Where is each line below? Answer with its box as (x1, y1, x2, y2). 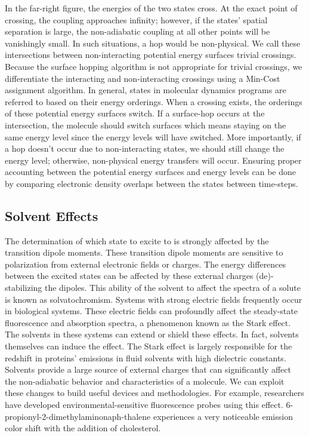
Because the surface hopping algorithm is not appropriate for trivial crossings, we (5, 60, 302, 72)
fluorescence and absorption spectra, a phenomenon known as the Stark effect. (5, 316, 291, 328)
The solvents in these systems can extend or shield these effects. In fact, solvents (5, 328, 299, 340)
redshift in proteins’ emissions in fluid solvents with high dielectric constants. (5, 351, 286, 364)
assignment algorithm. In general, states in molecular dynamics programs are (5, 84, 286, 96)
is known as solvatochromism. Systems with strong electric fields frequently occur (5, 293, 302, 305)
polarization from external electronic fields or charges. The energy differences (5, 257, 286, 270)
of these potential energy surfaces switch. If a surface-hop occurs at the (5, 107, 265, 119)
